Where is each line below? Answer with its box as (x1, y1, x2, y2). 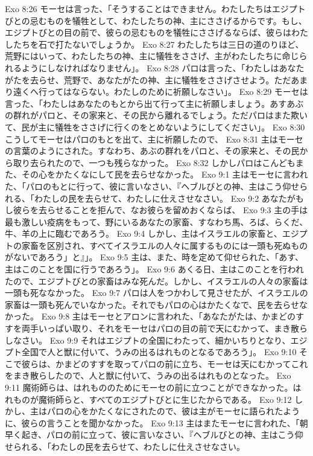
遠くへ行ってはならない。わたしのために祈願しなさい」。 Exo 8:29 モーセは (13, 85, 308, 98)
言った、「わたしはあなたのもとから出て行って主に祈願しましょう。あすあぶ (5, 97, 304, 109)
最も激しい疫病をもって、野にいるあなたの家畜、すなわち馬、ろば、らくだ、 (5, 215, 308, 228)
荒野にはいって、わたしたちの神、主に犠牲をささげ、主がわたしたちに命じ (5, 50, 299, 62)
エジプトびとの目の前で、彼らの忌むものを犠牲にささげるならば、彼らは (5, 26, 292, 39)
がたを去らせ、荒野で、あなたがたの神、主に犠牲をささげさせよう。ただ (5, 73, 291, 86)
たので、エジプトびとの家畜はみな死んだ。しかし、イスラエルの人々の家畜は (5, 274, 308, 287)
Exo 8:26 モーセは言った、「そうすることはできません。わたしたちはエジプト (5, 2, 306, 14)
